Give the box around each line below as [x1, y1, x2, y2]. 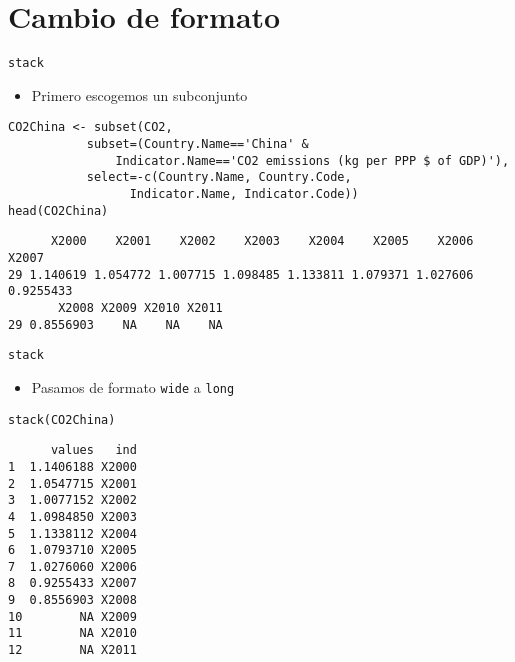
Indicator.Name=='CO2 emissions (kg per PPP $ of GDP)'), [115, 153, 510, 168]
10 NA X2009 [8, 609, 137, 624]
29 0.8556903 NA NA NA [8, 317, 223, 332]
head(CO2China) [8, 203, 109, 218]
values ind [50, 443, 137, 458]
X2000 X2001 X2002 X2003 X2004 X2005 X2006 [50, 234, 474, 249]
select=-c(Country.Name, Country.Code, [86, 170, 352, 185]
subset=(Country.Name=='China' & [86, 137, 309, 152]
